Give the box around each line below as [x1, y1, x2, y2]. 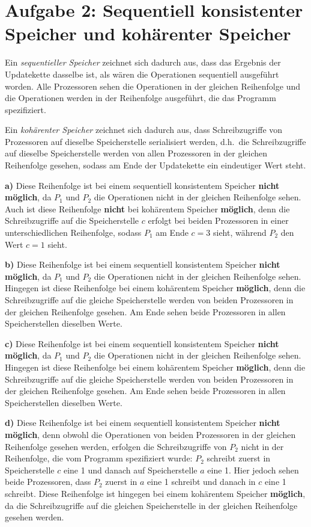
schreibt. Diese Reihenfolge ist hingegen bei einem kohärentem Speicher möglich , [5, 487, 306, 499]
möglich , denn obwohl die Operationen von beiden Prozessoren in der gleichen [5, 428, 296, 440]
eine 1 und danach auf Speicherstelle [63, 463, 198, 476]
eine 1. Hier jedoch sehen [207, 463, 299, 476]
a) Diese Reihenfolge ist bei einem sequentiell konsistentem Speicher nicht [5, 179, 280, 191]
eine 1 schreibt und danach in [147, 475, 256, 488]
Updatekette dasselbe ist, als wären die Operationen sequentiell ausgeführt [5, 67, 279, 80]
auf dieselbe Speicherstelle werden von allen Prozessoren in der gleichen [5, 147, 268, 159]
